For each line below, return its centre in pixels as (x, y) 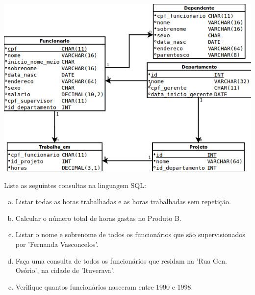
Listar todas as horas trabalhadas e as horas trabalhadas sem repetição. (123, 201)
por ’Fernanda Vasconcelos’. (57, 244)
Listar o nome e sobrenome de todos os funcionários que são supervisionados (130, 234)
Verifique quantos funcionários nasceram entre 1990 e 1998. (104, 286)
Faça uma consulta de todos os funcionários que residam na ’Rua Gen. (121, 260)
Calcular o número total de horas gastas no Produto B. (98, 218)
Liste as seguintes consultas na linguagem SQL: (75, 185)
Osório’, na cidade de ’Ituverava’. (65, 270)
